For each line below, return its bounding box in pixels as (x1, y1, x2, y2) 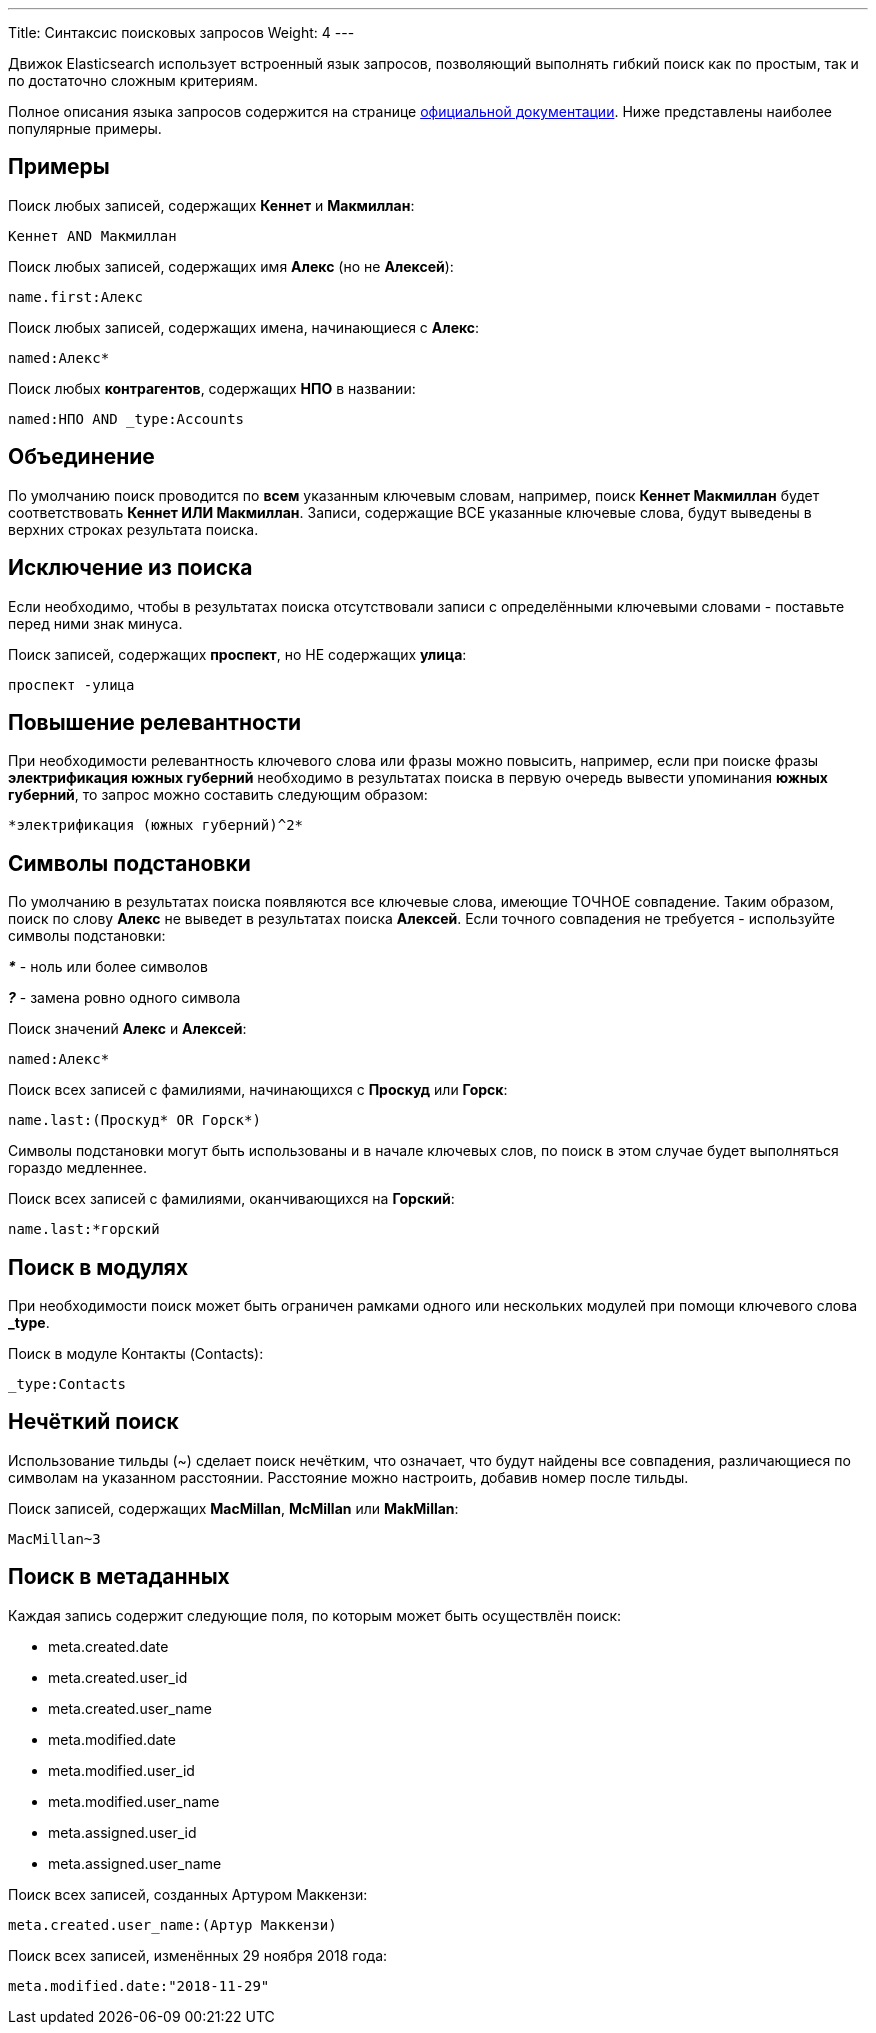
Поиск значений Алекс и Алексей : (8, 1020, 247, 1038)
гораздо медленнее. (8, 1159, 148, 1177)
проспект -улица (8, 676, 135, 693)
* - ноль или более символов (8, 958, 208, 976)
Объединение (8, 444, 155, 470)
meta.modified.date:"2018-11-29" (8, 1977, 270, 1994)
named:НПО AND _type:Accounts (8, 410, 245, 427)
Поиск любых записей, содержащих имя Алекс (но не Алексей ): (8, 257, 454, 275)
